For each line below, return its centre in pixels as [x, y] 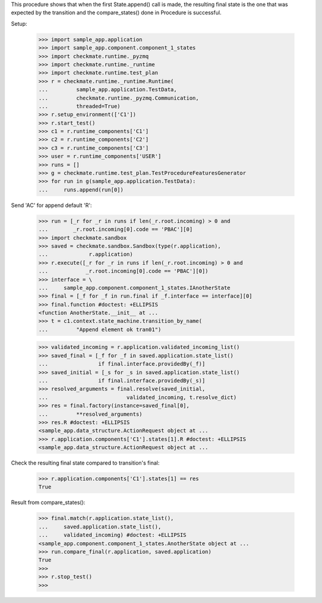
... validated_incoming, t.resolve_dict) [137, 397]
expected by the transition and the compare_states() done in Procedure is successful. [116, 13]
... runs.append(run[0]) [81, 190]
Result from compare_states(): [48, 503]
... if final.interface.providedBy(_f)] [122, 364]
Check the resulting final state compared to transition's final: [85, 463]
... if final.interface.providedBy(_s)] [122, 381]
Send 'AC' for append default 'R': [52, 205]
